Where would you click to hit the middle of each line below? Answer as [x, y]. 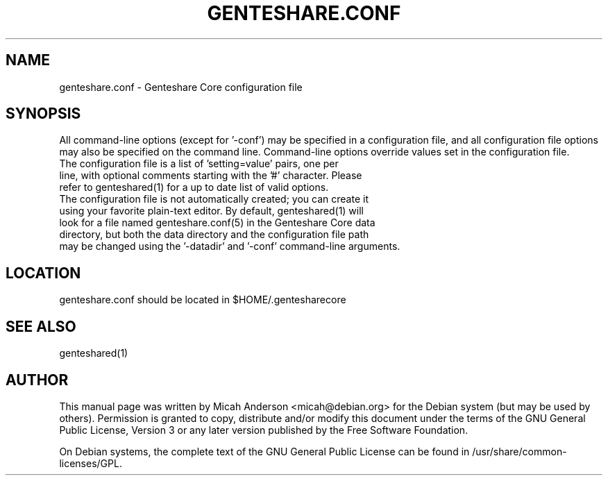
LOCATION [43, 273]
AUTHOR [37, 380]
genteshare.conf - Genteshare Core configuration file [181, 87]
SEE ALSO [41, 326]
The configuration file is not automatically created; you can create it [214, 199]
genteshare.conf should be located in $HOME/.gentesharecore [203, 300]
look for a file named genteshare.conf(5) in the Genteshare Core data [217, 223]
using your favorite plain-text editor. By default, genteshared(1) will [211, 211]
